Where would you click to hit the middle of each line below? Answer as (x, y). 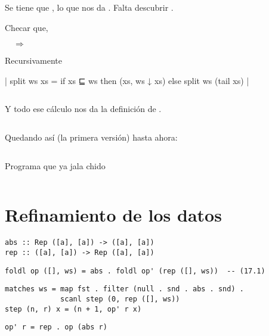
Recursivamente (33, 60)
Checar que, (27, 27)
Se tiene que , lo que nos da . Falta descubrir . (89, 7)
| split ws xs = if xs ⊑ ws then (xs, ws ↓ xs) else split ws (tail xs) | (127, 80)
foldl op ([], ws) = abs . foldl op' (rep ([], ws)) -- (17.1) (135, 271)
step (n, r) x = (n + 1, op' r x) (73, 309)
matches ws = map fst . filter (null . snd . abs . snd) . (124, 289)
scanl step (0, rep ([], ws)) (120, 299)
